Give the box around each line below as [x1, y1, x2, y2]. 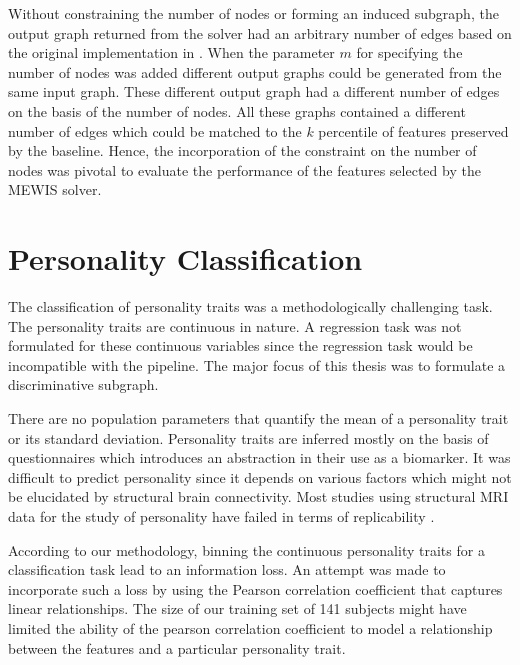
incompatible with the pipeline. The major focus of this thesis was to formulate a [8, 354, 506, 375]
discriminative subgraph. [8, 374, 159, 395]
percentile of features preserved [318, 120, 509, 141]
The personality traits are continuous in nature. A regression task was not [8, 315, 462, 336]
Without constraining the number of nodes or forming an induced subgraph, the [8, 3, 499, 23]
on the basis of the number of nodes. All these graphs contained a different [8, 100, 466, 121]
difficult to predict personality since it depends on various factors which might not [8, 466, 512, 487]
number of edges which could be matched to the [8, 120, 302, 141]
